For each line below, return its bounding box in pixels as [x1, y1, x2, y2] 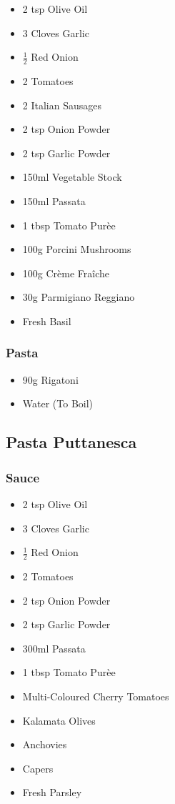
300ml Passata [22, 640, 86, 655]
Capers [22, 760, 54, 775]
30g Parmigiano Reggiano [22, 289, 135, 304]
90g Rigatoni [22, 372, 79, 387]
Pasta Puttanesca [6, 431, 137, 453]
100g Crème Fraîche [22, 265, 109, 280]
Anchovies [22, 737, 67, 752]
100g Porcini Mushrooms [22, 242, 131, 257]
